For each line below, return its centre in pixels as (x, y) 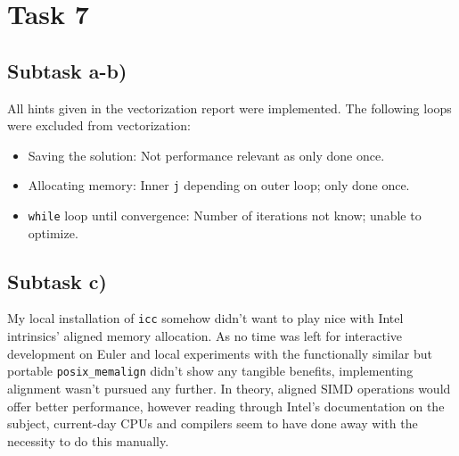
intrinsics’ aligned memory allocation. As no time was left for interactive (205, 336)
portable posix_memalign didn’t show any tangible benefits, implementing (210, 371)
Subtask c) (57, 281)
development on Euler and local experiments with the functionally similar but (220, 353)
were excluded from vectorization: (99, 125)
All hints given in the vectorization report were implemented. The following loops (229, 108)
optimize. (53, 232)
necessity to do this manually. (88, 440)
